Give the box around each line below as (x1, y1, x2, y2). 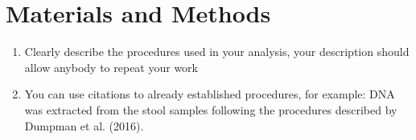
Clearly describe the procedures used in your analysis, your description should (24, 43, 410, 60)
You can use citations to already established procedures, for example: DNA (24, 86, 395, 102)
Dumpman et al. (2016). (24, 117, 144, 134)
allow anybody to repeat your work (24, 58, 198, 75)
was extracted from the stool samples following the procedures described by (24, 101, 397, 118)
